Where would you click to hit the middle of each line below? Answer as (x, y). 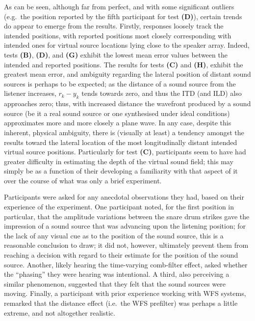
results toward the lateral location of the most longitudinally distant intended (121, 142)
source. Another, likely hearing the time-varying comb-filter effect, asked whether (126, 264)
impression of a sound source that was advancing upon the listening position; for (125, 226)
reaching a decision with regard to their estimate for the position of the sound (121, 255)
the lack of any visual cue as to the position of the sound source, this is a (114, 235)
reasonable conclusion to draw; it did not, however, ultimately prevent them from (126, 245)
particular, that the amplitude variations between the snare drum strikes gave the (127, 216)
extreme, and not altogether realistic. (60, 312)
